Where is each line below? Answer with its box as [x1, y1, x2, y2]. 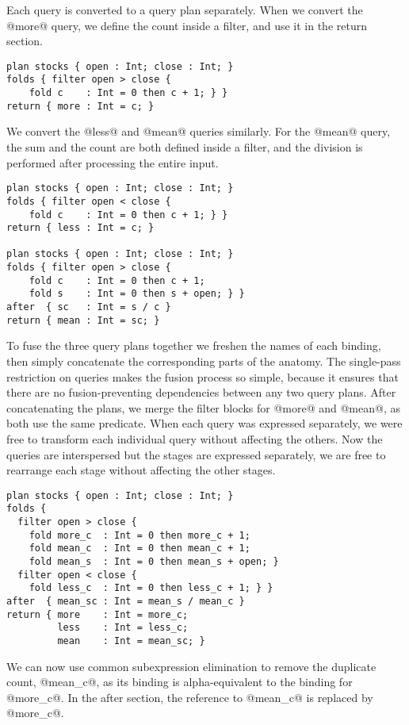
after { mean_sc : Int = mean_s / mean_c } [6, 596, 245, 607]
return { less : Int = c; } [6, 222, 155, 234]
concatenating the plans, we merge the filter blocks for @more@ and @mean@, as [6, 399, 400, 416]
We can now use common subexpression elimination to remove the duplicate [6, 658, 377, 674]
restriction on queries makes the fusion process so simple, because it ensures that [6, 368, 399, 385]
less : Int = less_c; [57, 622, 189, 634]
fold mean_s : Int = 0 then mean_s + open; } [29, 556, 279, 568]
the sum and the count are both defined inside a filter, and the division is [6, 139, 363, 155]
